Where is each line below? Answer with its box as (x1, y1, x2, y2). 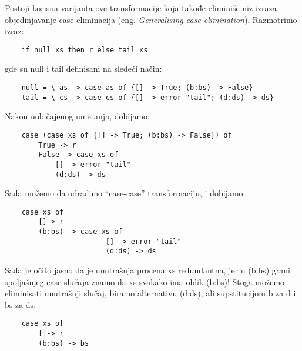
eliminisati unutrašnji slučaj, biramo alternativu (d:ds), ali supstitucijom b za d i (5, 287, 296, 299)
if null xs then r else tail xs (21, 45, 148, 54)
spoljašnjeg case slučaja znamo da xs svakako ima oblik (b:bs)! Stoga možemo (5, 275, 285, 288)
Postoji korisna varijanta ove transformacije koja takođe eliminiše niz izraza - (5, 2, 283, 14)
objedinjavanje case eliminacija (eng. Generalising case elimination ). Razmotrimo (5, 13, 297, 25)
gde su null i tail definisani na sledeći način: (5, 62, 162, 75)
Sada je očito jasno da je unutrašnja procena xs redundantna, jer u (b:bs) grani (5, 264, 290, 276)
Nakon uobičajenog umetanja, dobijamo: (5, 110, 150, 122)
